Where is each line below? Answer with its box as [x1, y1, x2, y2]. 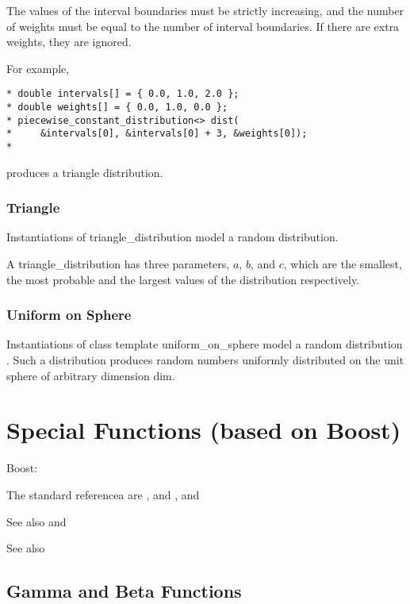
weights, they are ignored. [6, 33, 132, 50]
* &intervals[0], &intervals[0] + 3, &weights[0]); [6, 128, 308, 140]
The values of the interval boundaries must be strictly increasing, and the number [6, 2, 404, 18]
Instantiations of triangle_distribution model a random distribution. [6, 229, 339, 245]
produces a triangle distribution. [6, 164, 163, 180]
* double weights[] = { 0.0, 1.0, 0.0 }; [6, 102, 228, 113]
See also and [6, 513, 67, 529]
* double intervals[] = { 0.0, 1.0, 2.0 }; [6, 88, 239, 100]
